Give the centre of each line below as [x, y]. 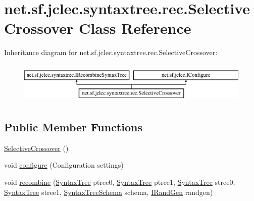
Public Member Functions [73, 127]
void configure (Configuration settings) [64, 165]
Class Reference [135, 28]
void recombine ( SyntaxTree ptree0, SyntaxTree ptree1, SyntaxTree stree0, [120, 182]
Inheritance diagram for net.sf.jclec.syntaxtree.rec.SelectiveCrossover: [111, 52]
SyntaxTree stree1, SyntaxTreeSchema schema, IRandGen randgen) [109, 192]
